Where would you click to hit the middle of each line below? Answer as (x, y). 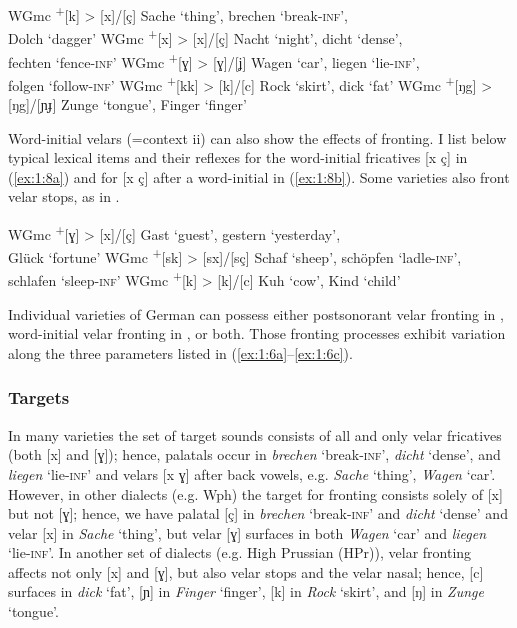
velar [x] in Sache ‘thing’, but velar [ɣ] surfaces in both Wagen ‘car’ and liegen (247, 532)
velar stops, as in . (64, 196)
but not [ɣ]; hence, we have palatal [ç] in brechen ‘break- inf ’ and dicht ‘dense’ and (258, 513)
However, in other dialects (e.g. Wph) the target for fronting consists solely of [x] (255, 493)
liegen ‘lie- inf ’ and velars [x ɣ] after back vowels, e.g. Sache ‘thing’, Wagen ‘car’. (252, 473)
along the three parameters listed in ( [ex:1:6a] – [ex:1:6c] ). (180, 352)
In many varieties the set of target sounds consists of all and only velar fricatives (255, 434)
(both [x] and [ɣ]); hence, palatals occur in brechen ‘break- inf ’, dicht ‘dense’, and (254, 454)
